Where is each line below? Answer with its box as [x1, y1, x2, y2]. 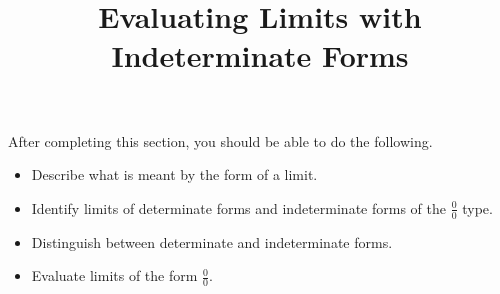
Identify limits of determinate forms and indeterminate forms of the [31, 197, 446, 218]
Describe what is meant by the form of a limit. [31, 164, 318, 185]
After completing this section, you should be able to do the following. [8, 130, 433, 151]
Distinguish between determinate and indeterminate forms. [31, 231, 393, 252]
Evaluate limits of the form [31, 265, 198, 286]
